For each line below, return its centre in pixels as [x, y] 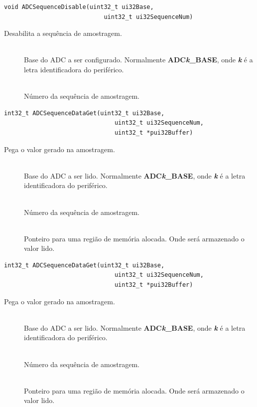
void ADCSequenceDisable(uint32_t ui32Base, [79, 7]
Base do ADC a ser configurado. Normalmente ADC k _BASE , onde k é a [138, 60]
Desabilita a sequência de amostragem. [63, 33]
